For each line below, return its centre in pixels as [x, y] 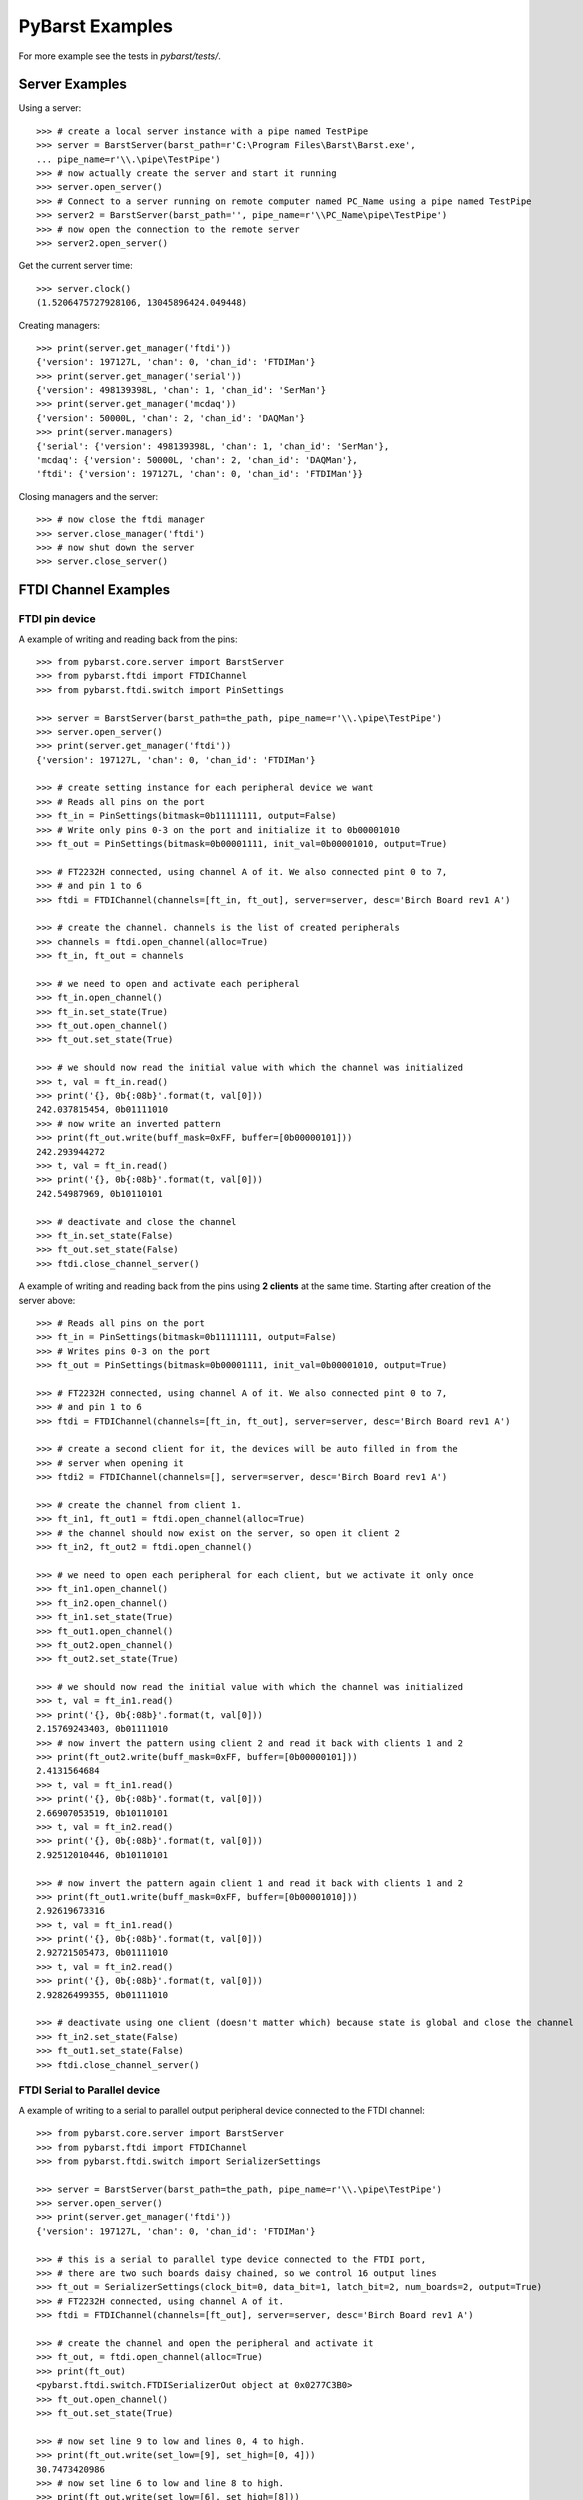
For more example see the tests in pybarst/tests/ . [120, 56]
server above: [47, 1300]
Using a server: [50, 108]
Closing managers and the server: [88, 496]
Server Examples [72, 84]
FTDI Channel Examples [94, 590]
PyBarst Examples [96, 26]
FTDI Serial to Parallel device [89, 2090]
